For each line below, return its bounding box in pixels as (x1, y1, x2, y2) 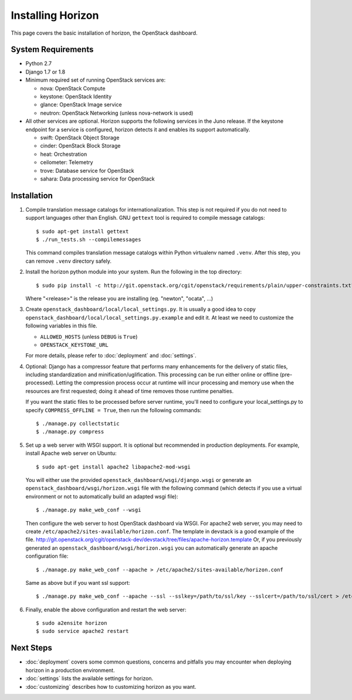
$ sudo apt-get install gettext (36, 228, 129, 235)
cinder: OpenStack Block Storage (40, 142, 121, 149)
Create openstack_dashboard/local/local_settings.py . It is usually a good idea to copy (25, 306, 256, 313)
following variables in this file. (25, 322, 97, 329)
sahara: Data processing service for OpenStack (40, 175, 155, 182)
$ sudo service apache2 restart (36, 628, 129, 635)
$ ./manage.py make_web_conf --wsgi (36, 507, 141, 514)
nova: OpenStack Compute (40, 85, 106, 92)
